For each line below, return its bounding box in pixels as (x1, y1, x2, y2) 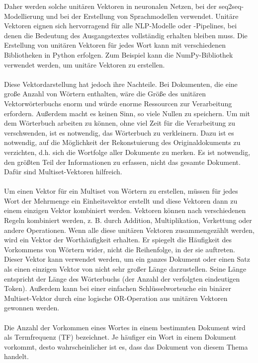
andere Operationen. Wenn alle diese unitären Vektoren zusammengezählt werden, (4, 224, 255, 235)
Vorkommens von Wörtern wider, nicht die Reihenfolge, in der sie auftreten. (4, 244, 235, 254)
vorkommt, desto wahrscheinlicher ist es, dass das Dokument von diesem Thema (4, 341, 248, 352)
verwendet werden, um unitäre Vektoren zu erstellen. (4, 59, 165, 70)
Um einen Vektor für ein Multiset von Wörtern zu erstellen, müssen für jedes (4, 186, 238, 196)
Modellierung (4, 10, 44, 21)
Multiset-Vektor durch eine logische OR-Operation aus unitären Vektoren (4, 292, 228, 303)
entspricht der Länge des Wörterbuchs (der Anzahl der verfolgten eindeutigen (4, 273, 240, 284)
